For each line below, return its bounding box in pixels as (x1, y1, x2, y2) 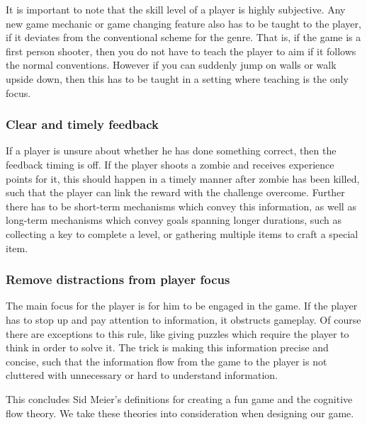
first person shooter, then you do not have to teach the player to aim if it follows (6, 43, 356, 58)
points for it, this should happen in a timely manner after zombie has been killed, (6, 171, 360, 186)
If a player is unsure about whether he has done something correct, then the (6, 143, 337, 158)
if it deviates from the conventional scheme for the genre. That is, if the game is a (6, 30, 361, 45)
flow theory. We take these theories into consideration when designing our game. (6, 405, 354, 420)
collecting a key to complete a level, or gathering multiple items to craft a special (6, 226, 358, 241)
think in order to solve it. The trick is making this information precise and (6, 340, 329, 355)
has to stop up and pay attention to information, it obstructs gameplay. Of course (6, 312, 361, 327)
